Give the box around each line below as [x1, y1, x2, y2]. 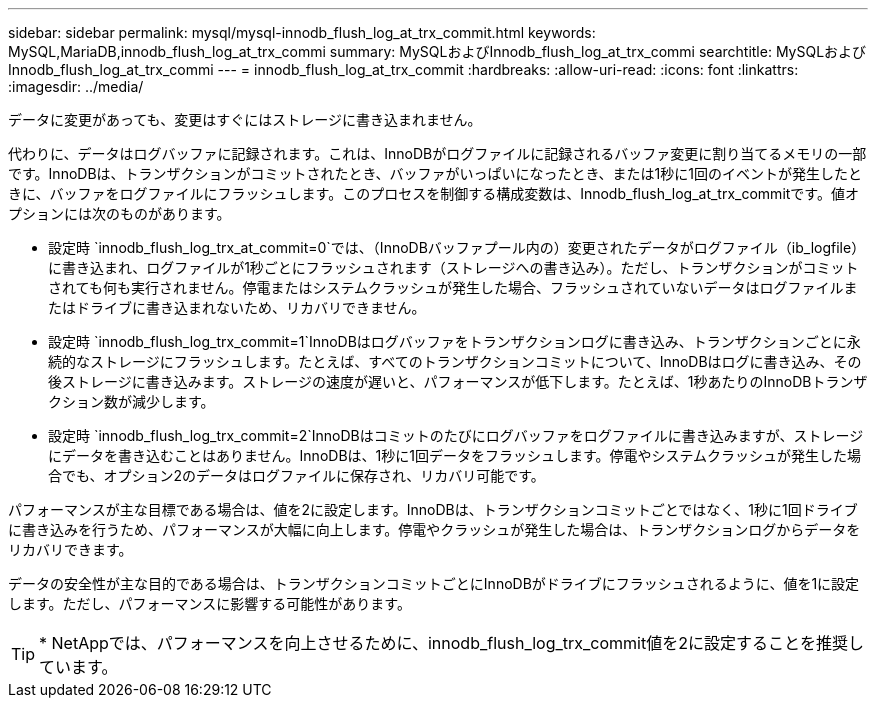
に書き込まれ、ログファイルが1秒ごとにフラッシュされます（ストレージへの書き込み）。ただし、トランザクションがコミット [48, 259, 859, 276]
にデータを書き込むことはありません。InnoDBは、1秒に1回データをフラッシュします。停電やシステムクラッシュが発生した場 [48, 447, 862, 464]
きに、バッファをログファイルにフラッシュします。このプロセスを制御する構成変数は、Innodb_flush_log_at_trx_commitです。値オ [8, 185, 859, 202]
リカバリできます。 [8, 541, 133, 558]
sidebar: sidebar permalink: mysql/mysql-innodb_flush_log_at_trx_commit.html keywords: [8, 24, 596, 41]
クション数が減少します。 [48, 393, 215, 410]
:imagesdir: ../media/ [8, 78, 144, 95]
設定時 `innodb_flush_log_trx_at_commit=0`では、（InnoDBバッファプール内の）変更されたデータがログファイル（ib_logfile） [48, 239, 866, 256]
